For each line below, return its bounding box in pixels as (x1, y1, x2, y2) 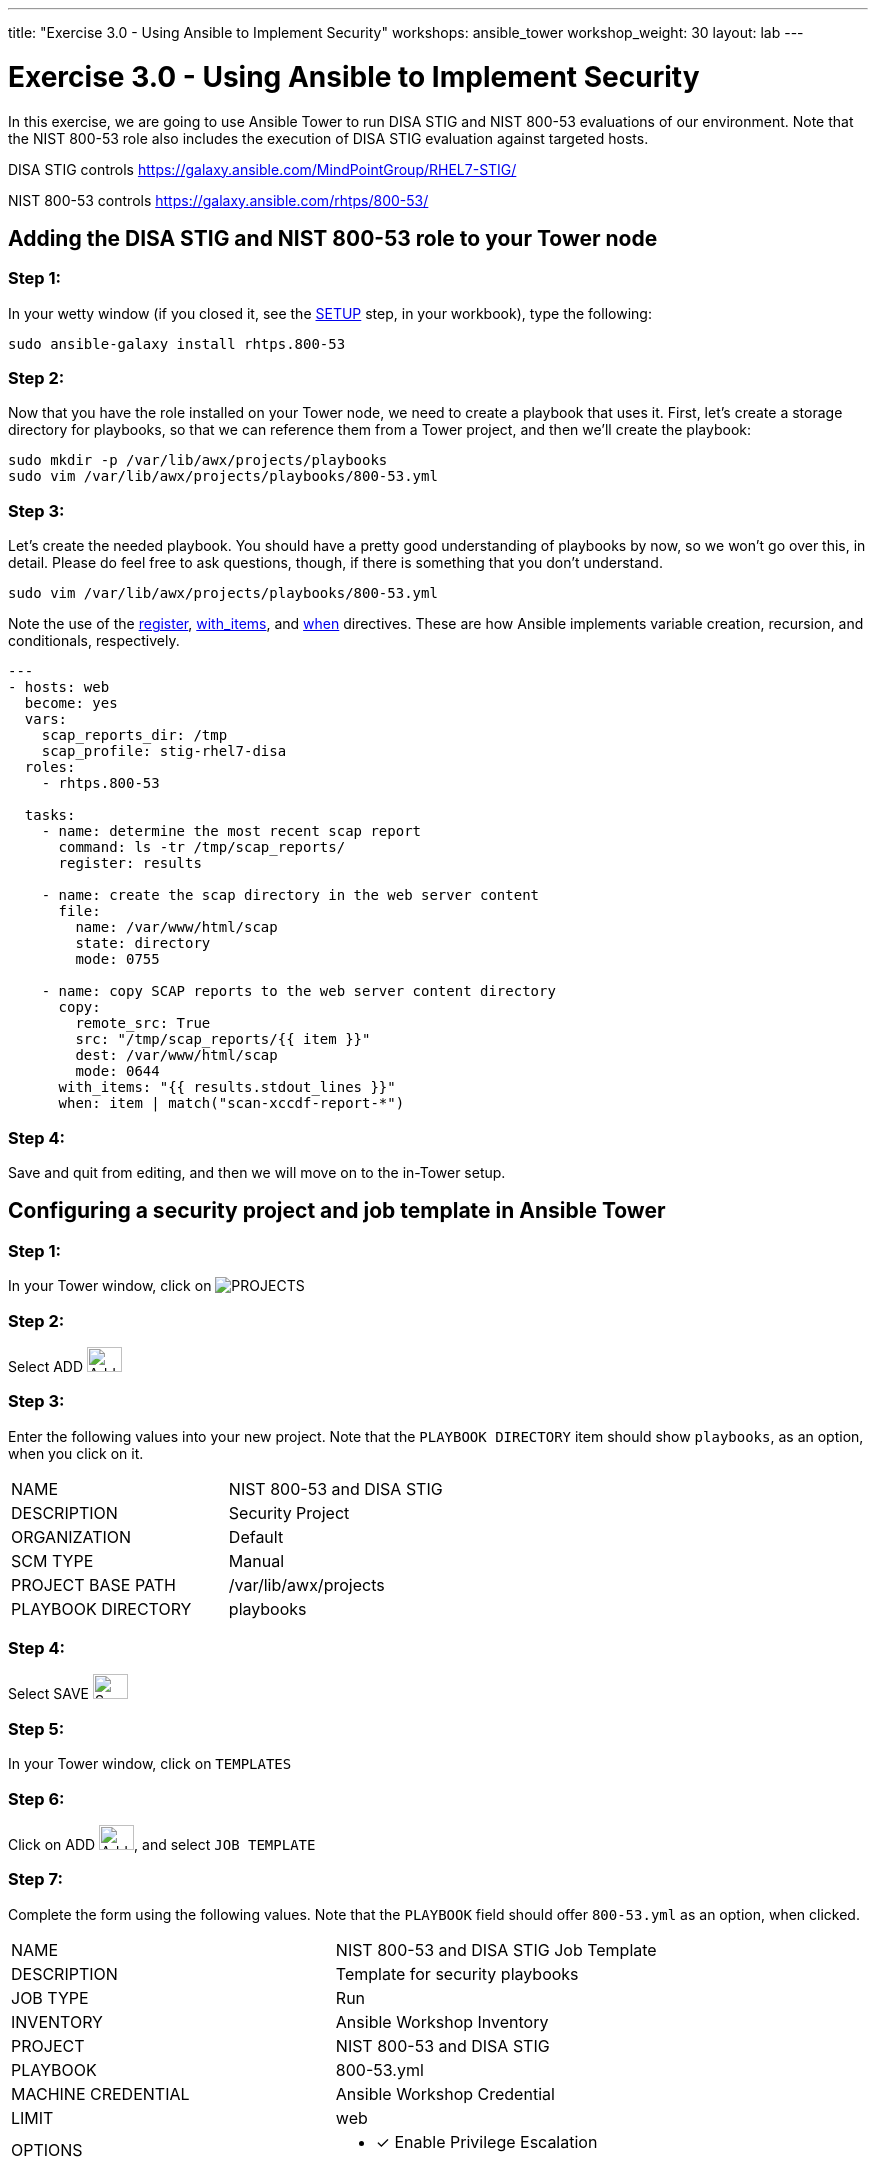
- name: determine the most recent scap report (41, 823, 422, 840)
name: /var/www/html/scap (75, 919, 278, 936)
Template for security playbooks (335, 1963, 579, 1984)
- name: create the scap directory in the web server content (41, 887, 540, 904)
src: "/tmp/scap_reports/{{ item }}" (75, 1031, 371, 1048)
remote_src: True (75, 1015, 211, 1032)
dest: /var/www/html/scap (75, 1047, 278, 1064)
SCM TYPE (11, 1550, 94, 1571)
